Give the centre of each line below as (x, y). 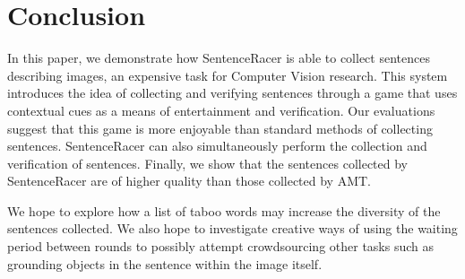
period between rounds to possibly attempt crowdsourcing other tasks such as (221, 246)
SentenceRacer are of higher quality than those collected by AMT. (189, 181)
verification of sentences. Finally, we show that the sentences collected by (208, 163)
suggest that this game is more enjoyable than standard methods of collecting (220, 128)
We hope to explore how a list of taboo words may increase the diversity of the (224, 210)
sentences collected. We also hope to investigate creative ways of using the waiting (232, 228)
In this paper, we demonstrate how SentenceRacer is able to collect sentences (219, 58)
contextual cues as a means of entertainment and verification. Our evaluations (221, 110)
